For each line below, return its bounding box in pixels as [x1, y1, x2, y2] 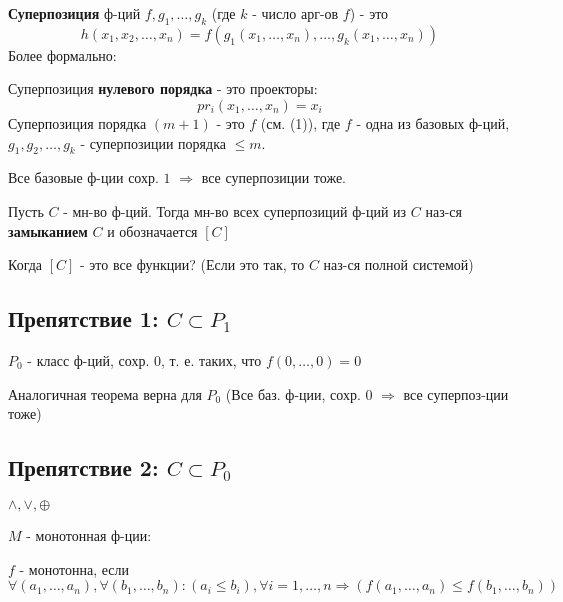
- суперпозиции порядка [80, 132, 226, 153]
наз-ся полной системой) [323, 254, 474, 275]
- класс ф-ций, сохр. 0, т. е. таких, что [27, 349, 262, 370]
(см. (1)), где [260, 112, 341, 133]
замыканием [8, 220, 88, 241]
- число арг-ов [252, 3, 339, 23]
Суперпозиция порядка [8, 112, 147, 133]
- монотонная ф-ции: [26, 524, 152, 545]
